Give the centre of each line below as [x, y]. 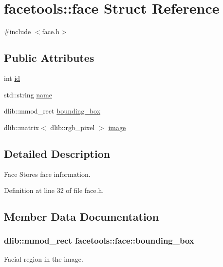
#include [18, 31]
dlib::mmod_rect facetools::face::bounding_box [99, 240]
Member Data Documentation [82, 217]
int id [12, 78]
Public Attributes [49, 58]
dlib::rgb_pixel [73, 127]
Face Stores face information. [47, 174]
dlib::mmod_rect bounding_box [52, 111]
